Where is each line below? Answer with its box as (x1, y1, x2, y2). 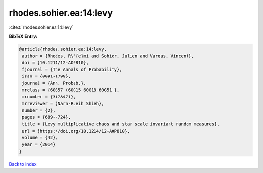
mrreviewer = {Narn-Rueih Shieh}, (22, 101, 104, 107)
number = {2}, (22, 108, 56, 113)
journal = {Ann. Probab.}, (22, 80, 86, 86)
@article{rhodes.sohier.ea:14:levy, (19, 46, 107, 52)
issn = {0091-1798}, (22, 74, 71, 79)
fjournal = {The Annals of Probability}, (22, 67, 122, 73)
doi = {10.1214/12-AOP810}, (22, 60, 89, 65)
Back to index (9, 161, 37, 167)
